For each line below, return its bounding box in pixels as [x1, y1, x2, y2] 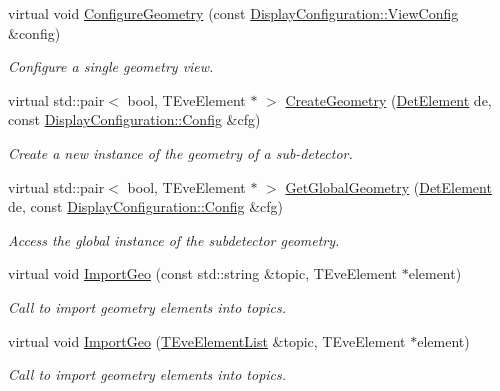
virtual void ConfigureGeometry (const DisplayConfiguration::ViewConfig [8, 3, 459, 23]
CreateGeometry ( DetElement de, [285, 89, 492, 110]
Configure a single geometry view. [8, 56, 214, 77]
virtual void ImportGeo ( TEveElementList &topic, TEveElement [8, 330, 406, 351]
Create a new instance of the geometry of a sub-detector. [8, 142, 353, 163]
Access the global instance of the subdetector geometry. [8, 229, 340, 250]
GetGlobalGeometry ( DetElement [285, 176, 492, 197]
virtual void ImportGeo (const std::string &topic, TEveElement [8, 263, 398, 284]
